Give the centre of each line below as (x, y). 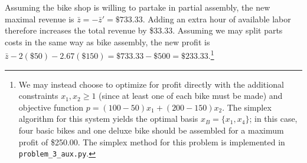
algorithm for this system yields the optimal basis (108, 119)
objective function (51, 107)
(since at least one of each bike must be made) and (191, 96)
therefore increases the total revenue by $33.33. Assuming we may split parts (144, 30)
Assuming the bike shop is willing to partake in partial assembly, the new (138, 7)
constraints (38, 96)
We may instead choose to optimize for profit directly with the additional (151, 84)
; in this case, (273, 119)
